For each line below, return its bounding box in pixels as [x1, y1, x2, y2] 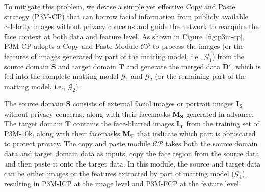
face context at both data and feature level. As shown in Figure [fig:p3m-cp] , [4, 31, 245, 41]
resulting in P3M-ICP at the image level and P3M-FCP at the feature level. [4, 178, 241, 188]
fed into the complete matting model [4, 71, 119, 81]
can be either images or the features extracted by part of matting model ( [4, 168, 234, 179]
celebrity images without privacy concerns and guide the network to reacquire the [4, 21, 259, 32]
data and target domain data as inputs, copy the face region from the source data [4, 148, 259, 158]
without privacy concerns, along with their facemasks [4, 108, 170, 119]
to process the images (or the [153, 41, 244, 51]
